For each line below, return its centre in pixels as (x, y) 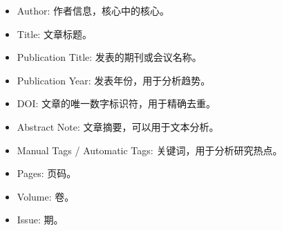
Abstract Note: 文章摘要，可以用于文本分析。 (118, 126)
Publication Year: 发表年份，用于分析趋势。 (114, 80)
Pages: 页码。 (47, 173)
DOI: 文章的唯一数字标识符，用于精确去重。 (116, 103)
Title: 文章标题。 (54, 34)
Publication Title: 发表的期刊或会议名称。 (109, 57)
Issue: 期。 (40, 220)
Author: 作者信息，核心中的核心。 (93, 10)
